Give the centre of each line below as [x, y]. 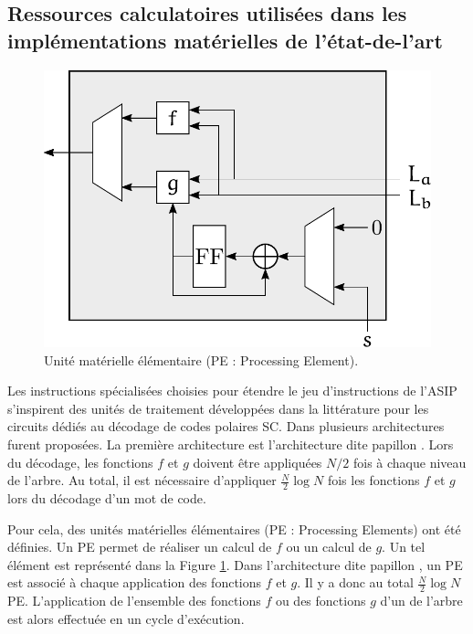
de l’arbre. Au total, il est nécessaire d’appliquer [142, 480]
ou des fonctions [321, 601]
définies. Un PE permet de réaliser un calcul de [140, 547]
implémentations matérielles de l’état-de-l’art [225, 40]
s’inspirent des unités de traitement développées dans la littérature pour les [218, 408]
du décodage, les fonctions [80, 462]
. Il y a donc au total [355, 582]
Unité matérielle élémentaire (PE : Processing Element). [201, 359]
